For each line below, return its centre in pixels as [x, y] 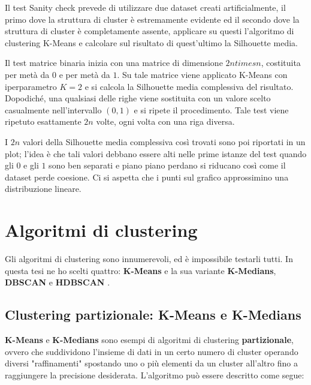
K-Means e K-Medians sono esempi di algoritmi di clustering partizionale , [149, 340]
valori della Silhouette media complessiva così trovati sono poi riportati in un [164, 141]
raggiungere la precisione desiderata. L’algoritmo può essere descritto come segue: [155, 375]
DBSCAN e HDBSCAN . [58, 282]
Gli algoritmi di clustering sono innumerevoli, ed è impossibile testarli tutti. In [149, 259]
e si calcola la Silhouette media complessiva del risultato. [189, 86]
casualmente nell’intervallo [53, 109]
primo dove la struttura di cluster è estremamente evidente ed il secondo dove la [152, 19]
